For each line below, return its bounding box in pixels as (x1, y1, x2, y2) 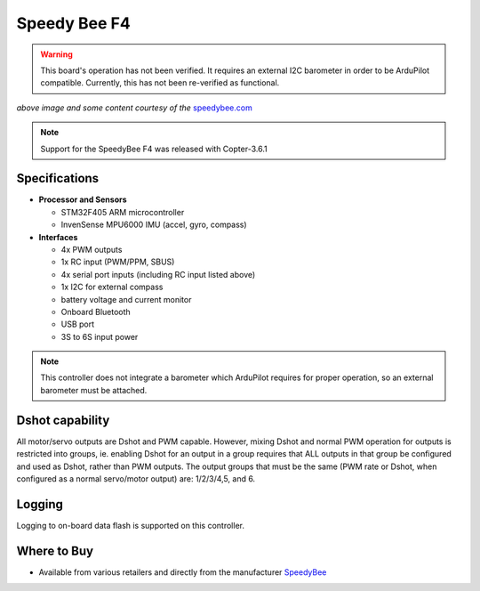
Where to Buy (16, 543, 93, 558)
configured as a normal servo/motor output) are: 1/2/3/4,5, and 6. (16, 473, 256, 484)
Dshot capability (16, 412, 110, 427)
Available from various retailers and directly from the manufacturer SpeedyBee (38, 566, 327, 578)
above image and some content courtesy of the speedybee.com (16, 102, 252, 113)
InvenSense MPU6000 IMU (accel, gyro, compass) (60, 219, 248, 231)
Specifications (16, 171, 100, 186)
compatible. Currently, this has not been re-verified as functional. (40, 77, 280, 88)
